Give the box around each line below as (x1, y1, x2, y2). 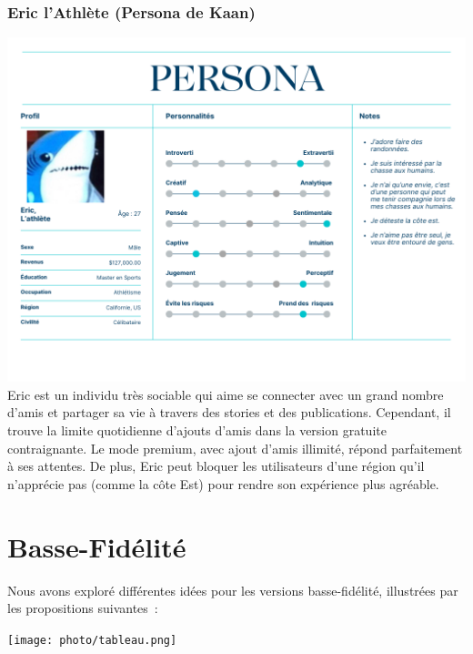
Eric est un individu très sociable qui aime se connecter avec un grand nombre (7, 384, 444, 404)
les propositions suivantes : (7, 598, 158, 618)
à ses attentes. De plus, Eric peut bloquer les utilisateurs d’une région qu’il (7, 456, 425, 475)
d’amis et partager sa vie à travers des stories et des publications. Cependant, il (7, 403, 451, 422)
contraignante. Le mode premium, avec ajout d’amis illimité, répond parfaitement (7, 438, 463, 457)
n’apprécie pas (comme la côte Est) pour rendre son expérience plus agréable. (7, 474, 439, 493)
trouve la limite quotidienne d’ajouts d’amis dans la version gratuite (7, 421, 387, 439)
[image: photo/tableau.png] (7, 633, 177, 647)
